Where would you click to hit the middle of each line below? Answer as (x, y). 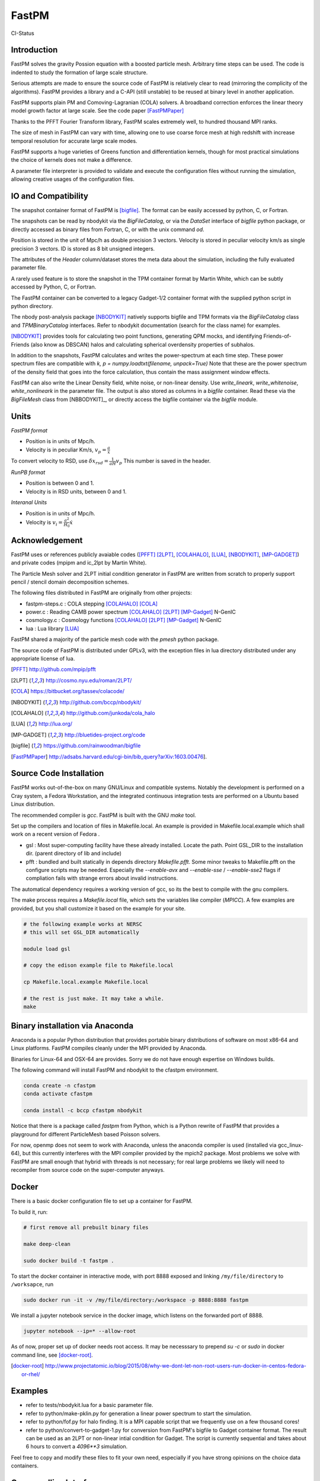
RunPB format (28, 472)
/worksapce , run (32, 1284)
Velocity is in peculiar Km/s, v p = (66, 450)
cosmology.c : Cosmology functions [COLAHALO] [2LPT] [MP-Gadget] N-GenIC (124, 620)
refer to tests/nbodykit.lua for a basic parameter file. (89, 1405)
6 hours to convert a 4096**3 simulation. (77, 1447)
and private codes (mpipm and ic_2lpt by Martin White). (79, 563)
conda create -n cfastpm (60, 1086)
